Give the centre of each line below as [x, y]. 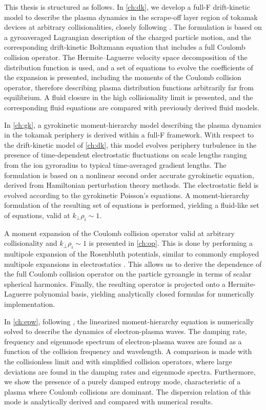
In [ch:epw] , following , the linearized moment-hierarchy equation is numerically [129, 321]
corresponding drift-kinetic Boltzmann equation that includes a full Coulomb [125, 47]
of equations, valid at [37, 215]
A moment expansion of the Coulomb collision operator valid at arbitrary [119, 233]
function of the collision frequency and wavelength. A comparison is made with [128, 351]
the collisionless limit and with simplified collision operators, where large [118, 361]
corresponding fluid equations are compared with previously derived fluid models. [132, 107]
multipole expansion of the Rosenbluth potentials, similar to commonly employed [132, 254]
